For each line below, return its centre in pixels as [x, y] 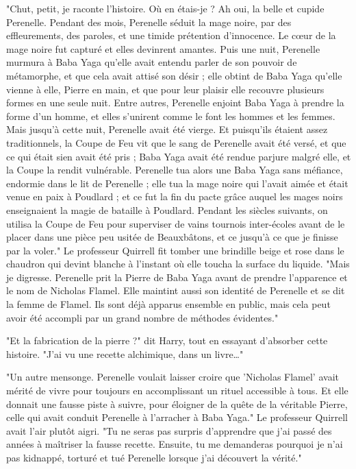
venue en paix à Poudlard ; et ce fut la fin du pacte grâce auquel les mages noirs [175, 196]
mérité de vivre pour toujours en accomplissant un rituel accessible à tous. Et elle [177, 390]
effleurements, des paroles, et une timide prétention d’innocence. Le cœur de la [171, 35]
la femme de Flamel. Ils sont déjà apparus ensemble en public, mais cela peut [168, 304]
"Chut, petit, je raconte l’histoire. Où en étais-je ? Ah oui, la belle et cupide [165, 8]
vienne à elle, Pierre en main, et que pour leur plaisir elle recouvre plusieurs [165, 89]
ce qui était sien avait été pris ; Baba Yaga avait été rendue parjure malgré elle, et [179, 156]
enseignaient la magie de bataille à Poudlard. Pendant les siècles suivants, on [167, 209]
